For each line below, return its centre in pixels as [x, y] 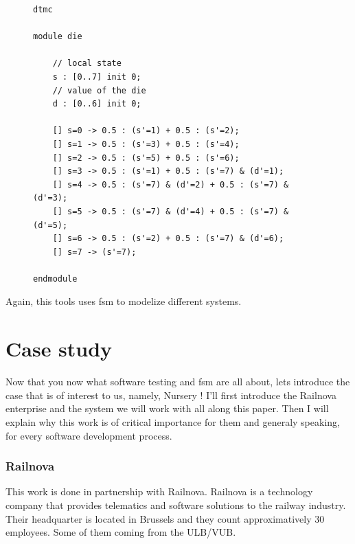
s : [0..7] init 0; [97, 77]
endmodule [55, 279]
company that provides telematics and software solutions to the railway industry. [176, 505]
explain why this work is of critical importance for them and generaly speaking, [173, 421]
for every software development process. [89, 435]
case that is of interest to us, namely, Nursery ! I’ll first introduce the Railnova [171, 395]
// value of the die [99, 90]
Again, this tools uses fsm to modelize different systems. [124, 301]
